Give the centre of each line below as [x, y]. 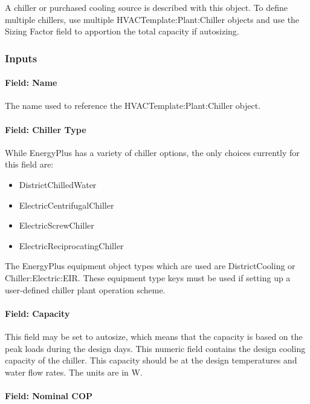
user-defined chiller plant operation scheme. [85, 289]
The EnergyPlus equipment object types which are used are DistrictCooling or [150, 266]
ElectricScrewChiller [57, 225]
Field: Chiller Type [46, 129]
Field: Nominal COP [49, 395]
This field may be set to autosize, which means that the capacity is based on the [154, 336]
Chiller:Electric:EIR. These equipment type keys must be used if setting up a [148, 277]
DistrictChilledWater [58, 184]
